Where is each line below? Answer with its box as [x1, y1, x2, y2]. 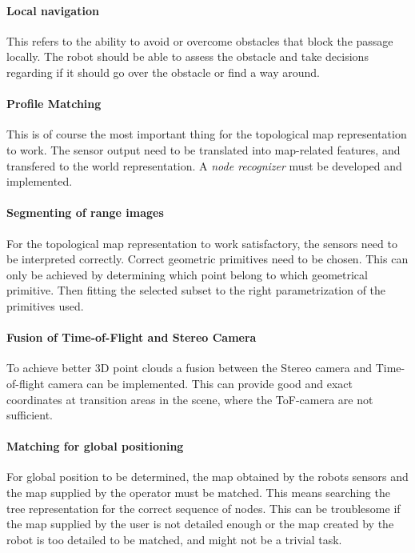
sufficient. [6, 407, 54, 423]
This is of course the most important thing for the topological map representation [6, 126, 407, 142]
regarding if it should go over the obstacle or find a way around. [6, 63, 320, 80]
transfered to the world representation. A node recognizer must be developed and [6, 157, 402, 174]
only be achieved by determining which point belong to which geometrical [6, 266, 368, 283]
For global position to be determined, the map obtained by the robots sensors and [6, 468, 409, 485]
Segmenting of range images [6, 204, 164, 221]
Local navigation [6, 2, 99, 18]
